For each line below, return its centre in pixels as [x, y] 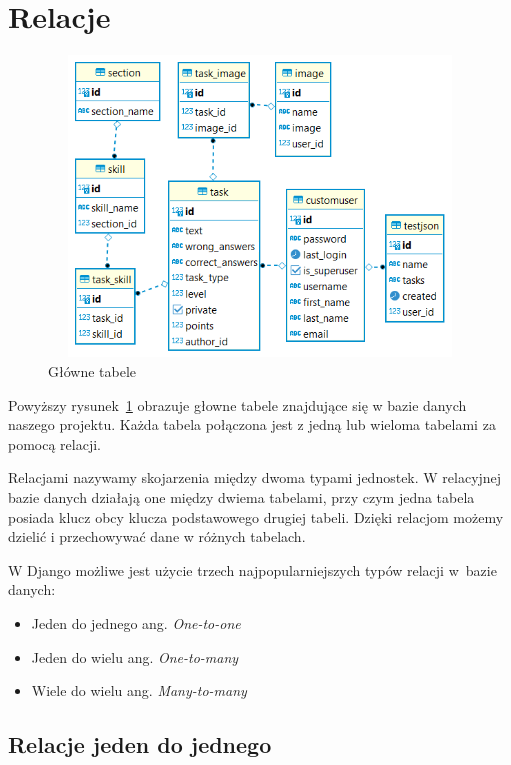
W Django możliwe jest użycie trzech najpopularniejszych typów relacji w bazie [252, 569]
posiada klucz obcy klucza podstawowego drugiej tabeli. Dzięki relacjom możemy [256, 516]
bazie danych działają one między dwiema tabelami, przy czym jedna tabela [241, 497]
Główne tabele [92, 371]
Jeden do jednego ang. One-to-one [136, 623]
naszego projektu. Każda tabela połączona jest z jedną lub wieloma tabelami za [252, 424]
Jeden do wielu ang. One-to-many [135, 656]
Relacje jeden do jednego [140, 744]
